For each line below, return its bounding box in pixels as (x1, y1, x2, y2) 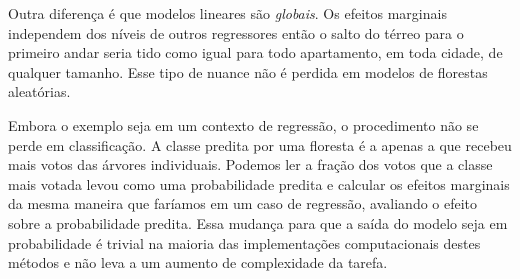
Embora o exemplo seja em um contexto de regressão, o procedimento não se (8, 114, 479, 135)
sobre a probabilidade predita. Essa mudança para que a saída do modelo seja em (8, 212, 508, 233)
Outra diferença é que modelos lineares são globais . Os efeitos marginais (8, 3, 447, 23)
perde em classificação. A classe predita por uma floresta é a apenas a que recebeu (8, 134, 512, 155)
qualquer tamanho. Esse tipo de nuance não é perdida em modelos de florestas (8, 61, 488, 82)
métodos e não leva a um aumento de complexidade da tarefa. (8, 252, 388, 273)
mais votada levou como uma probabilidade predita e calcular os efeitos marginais (8, 173, 510, 194)
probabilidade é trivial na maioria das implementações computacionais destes (8, 232, 481, 253)
